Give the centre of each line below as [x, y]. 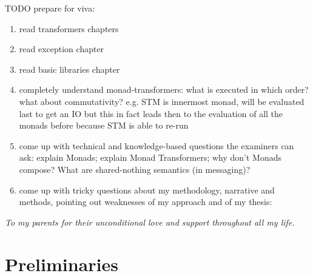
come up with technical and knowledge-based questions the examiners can [156, 145]
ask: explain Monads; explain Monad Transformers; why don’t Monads [150, 157]
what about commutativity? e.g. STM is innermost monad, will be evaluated [162, 101]
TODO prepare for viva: [50, 8]
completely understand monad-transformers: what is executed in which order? [164, 89]
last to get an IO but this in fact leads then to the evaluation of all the [151, 113]
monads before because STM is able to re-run [104, 125]
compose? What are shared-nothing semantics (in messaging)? [135, 169]
